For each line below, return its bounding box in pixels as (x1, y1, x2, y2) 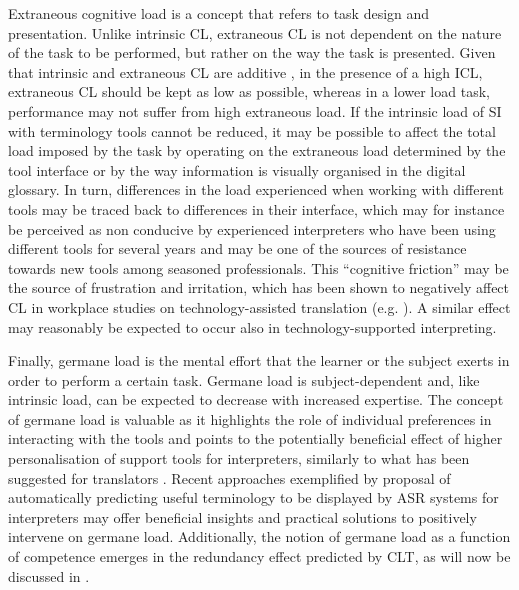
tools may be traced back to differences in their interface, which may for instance (8, 198, 505, 219)
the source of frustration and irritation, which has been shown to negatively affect (8, 277, 510, 298)
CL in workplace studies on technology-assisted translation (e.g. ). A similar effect (8, 296, 511, 317)
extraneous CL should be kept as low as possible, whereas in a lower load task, (8, 81, 490, 102)
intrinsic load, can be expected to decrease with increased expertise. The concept (8, 389, 504, 410)
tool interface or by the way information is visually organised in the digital (8, 159, 466, 180)
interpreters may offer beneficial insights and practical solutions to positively (8, 506, 477, 527)
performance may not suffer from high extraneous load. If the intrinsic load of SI (8, 100, 502, 121)
